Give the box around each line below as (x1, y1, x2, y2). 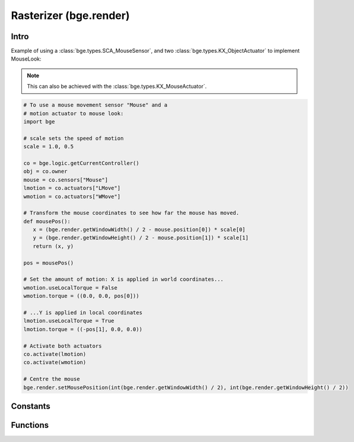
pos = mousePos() (23, 259, 74, 266)
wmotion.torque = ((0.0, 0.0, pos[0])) (23, 292, 139, 300)
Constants (11, 401, 50, 411)
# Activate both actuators (23, 342, 102, 349)
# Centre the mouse (23, 376, 80, 383)
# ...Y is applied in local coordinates (23, 309, 142, 316)
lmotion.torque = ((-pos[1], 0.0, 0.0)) (23, 326, 142, 332)
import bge (23, 119, 55, 125)
